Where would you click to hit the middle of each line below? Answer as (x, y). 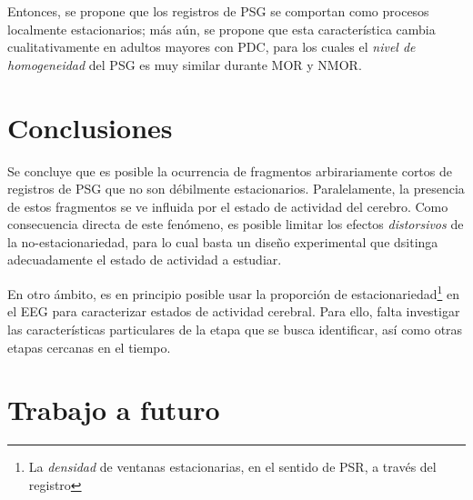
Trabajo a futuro (114, 410)
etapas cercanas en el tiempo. (89, 347)
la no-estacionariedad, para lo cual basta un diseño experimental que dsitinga (223, 241)
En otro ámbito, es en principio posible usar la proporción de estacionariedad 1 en (234, 292)
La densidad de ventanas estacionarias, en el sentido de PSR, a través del (232, 467)
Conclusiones (90, 127)
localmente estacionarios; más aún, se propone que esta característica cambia (221, 29)
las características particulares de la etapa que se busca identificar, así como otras (235, 329)
